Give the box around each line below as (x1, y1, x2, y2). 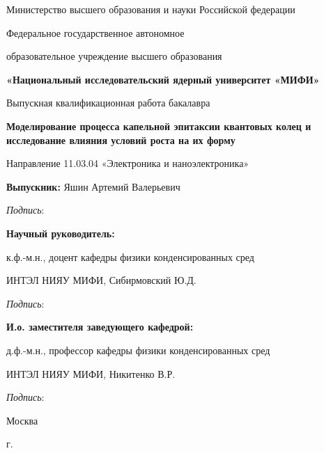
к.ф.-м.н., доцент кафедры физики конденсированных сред (6, 249, 254, 264)
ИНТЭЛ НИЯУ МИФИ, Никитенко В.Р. (6, 366, 176, 381)
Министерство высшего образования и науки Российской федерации (6, 2, 295, 16)
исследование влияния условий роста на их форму (6, 132, 236, 147)
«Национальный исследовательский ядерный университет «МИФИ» (6, 72, 320, 86)
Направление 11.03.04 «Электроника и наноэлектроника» (6, 156, 249, 170)
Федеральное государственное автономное (6, 25, 185, 40)
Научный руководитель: (6, 225, 115, 240)
